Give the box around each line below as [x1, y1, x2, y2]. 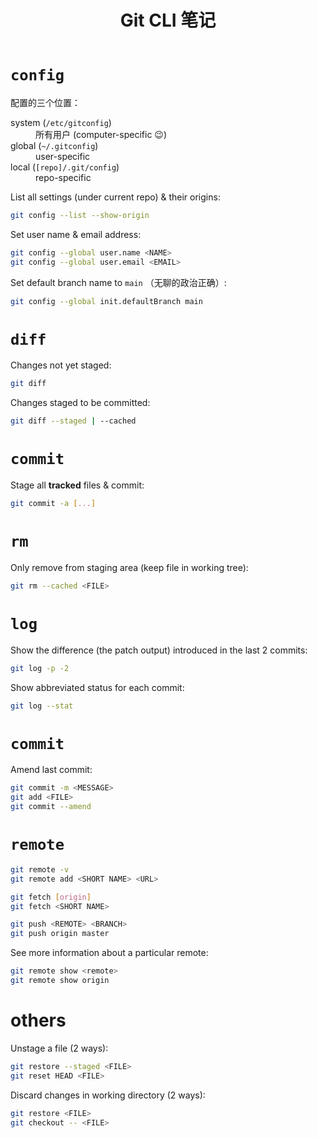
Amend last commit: [10, 764, 93, 776]
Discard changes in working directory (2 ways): [10, 1089, 206, 1101]
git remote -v [10, 864, 70, 875]
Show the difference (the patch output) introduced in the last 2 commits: [10, 644, 308, 656]
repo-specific [35, 171, 92, 183]
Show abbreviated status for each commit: [10, 681, 185, 693]
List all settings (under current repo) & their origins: [10, 191, 221, 203]
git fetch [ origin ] [10, 892, 92, 902]
